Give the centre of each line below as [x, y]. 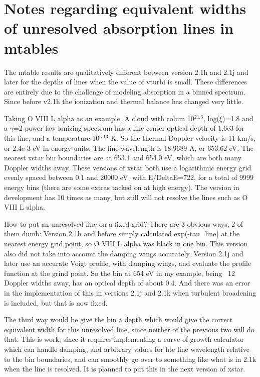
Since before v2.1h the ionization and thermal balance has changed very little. [124, 101]
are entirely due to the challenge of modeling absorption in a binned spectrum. [125, 91]
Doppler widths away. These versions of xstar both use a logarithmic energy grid [128, 167]
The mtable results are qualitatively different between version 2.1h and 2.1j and [126, 72]
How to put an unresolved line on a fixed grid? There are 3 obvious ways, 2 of [124, 223]
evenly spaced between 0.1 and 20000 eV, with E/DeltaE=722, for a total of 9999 [129, 177]
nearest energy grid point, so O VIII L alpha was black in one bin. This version [126, 243]
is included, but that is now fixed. [56, 302]
